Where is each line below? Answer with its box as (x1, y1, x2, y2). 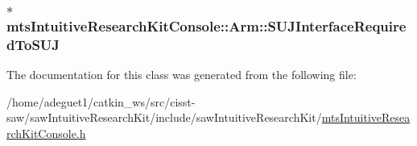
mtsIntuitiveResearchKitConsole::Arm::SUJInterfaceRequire (6, 15, 407, 35)
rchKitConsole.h (6, 124, 86, 141)
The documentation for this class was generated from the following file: (6, 66, 357, 83)
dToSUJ (6, 34, 60, 54)
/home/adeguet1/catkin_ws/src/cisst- (6, 93, 196, 110)
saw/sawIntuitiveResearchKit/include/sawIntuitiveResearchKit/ (6, 109, 322, 126)
